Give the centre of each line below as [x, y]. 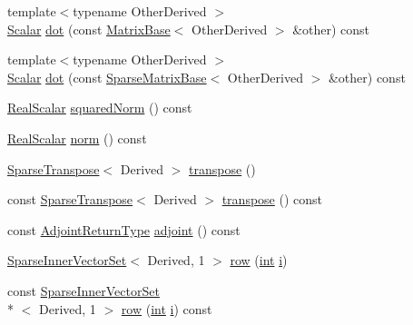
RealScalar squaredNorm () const [100, 108]
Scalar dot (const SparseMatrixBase [107, 77]
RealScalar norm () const [77, 138]
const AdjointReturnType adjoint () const [124, 229]
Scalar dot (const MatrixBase [89, 29]
